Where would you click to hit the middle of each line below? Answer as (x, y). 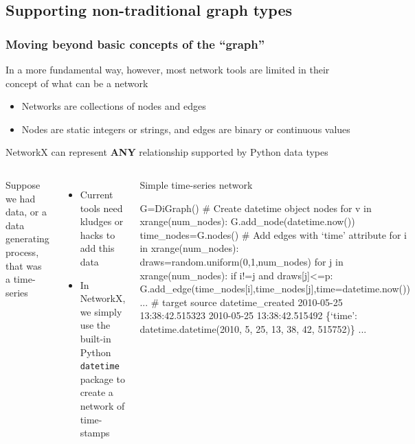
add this (97, 248)
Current (97, 194)
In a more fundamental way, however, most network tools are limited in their (168, 69)
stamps (95, 433)
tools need (101, 208)
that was (24, 265)
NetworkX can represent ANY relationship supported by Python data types (167, 152)
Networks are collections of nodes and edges (114, 106)
